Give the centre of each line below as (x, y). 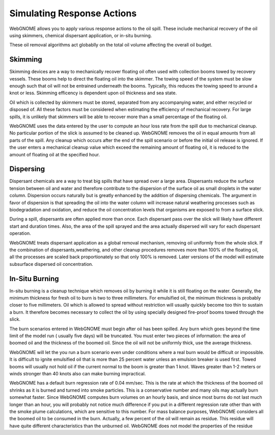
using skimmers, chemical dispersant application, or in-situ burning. (81, 35)
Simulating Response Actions (73, 13)
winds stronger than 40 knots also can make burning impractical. (78, 373)
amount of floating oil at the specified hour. (55, 154)
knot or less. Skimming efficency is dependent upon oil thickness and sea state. (93, 93)
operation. (20, 233)
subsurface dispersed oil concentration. (51, 264)
